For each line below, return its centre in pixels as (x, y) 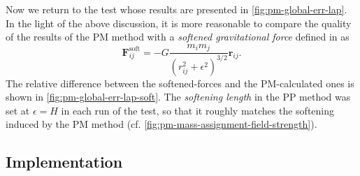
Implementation (64, 162)
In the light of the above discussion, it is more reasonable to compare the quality (179, 23)
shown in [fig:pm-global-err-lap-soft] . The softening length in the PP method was (178, 97)
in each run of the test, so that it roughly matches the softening (198, 110)
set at (18, 110)
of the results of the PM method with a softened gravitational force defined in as (178, 37)
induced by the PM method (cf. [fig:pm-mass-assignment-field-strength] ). (161, 124)
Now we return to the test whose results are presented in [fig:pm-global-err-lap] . (177, 9)
